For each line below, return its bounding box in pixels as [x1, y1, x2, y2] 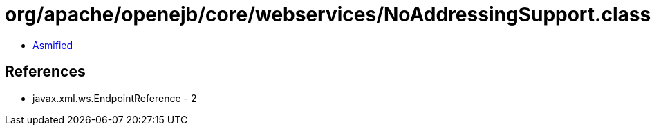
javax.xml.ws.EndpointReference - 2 [32, 92, 197, 104]
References [5, 63, 86, 81]
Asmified [32, 39, 73, 51]
